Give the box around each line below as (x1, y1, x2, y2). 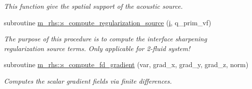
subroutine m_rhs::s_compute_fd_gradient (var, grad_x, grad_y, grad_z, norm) (4, 59, 249, 70)
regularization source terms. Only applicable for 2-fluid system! (4, 43, 190, 53)
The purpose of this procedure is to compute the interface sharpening (4, 34, 207, 44)
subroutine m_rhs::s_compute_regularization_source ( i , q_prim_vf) (4, 17, 211, 27)
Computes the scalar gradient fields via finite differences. (4, 75, 172, 86)
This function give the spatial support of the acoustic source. (4, 1, 183, 11)
